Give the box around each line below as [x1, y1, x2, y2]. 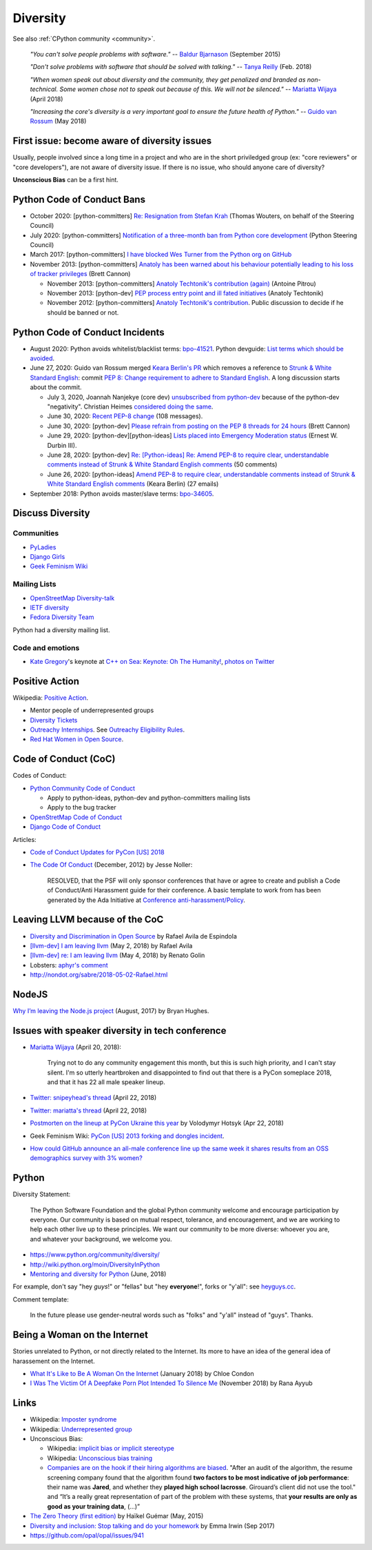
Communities [12, 529, 59, 538]
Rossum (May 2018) [30, 117, 87, 126]
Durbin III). [47, 441, 77, 449]
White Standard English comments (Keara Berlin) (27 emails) [47, 480, 219, 488]
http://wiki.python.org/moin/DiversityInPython [30, 1260, 161, 1268]
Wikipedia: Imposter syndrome [30, 1415, 117, 1424]
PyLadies [30, 542, 56, 551]
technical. [30, 85, 59, 93]
